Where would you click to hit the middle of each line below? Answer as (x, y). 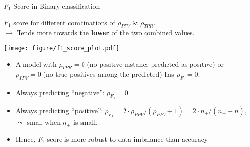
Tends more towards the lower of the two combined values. (106, 32)
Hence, (25, 138)
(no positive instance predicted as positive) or (155, 64)
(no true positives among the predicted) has (109, 74)
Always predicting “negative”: (60, 92)
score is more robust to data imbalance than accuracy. (128, 138)
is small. (85, 122)
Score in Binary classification (57, 6)
